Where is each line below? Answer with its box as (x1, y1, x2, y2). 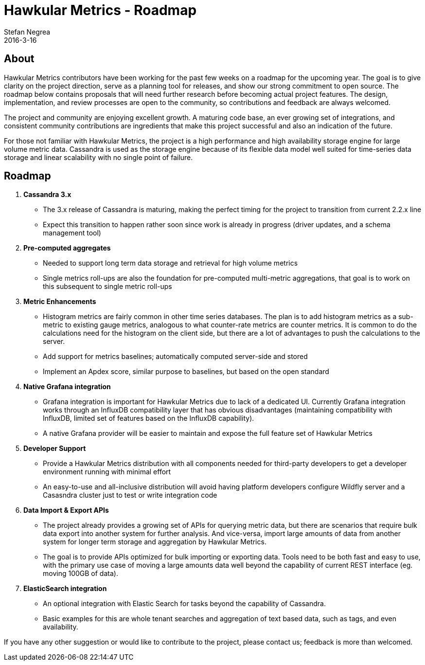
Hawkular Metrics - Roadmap (4, 2, 197, 18)
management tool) (43, 229, 101, 237)
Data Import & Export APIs (23, 506, 109, 515)
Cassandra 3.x (23, 190, 71, 199)
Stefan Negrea (4, 27, 51, 36)
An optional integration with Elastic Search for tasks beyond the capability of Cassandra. (43, 599, 326, 608)
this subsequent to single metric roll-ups (43, 282, 172, 291)
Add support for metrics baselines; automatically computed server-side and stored (43, 352, 308, 361)
